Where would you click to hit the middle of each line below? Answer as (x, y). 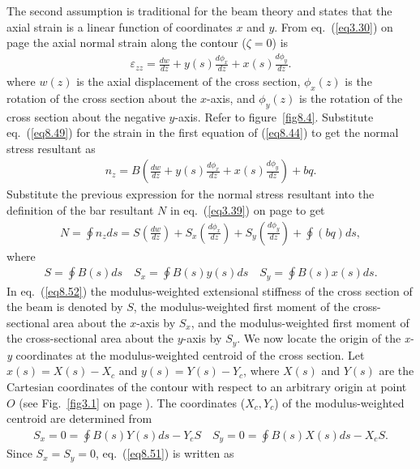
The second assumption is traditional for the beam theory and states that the (199, 11)
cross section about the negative (86, 116)
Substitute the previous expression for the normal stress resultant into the (191, 194)
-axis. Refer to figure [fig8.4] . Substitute (274, 116)
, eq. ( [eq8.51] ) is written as (165, 453)
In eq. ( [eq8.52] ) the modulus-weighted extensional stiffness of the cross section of (210, 290)
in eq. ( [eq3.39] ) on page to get (247, 209)
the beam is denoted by (65, 307)
